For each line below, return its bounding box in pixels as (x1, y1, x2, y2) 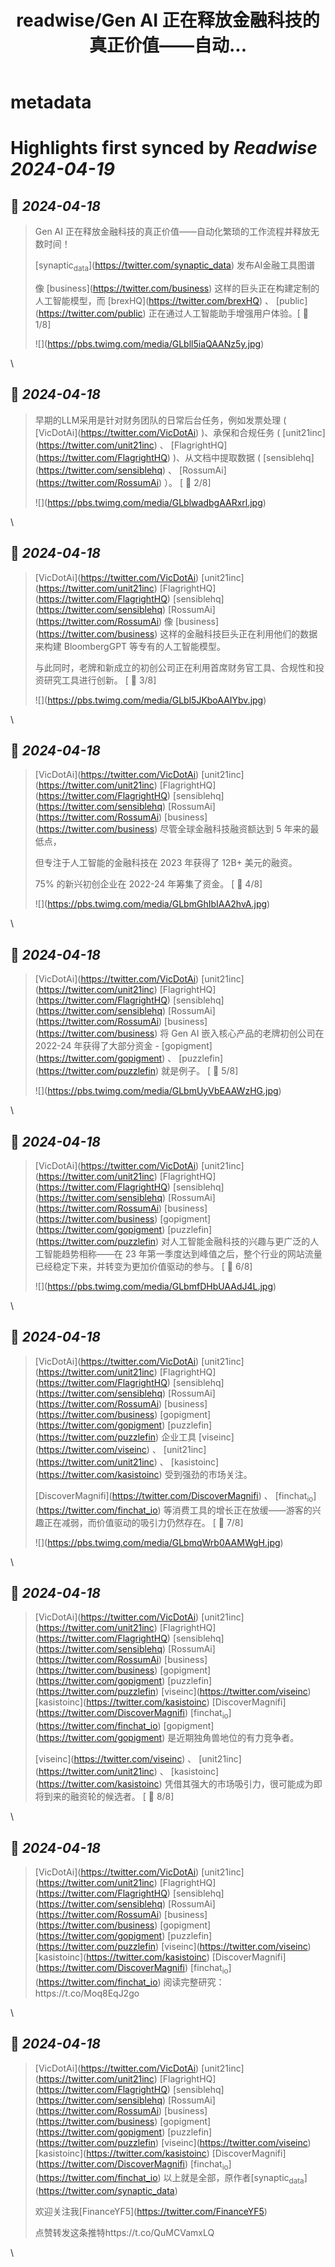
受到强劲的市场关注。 (164, 1468, 253, 1480)
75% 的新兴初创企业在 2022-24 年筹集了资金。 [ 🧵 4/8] (34, 878, 263, 890)
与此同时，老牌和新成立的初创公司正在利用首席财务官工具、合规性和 (34, 661, 316, 673)
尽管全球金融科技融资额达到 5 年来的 (159, 823, 311, 835)
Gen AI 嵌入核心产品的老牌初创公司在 (171, 1027, 325, 1040)
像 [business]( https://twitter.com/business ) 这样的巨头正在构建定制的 (34, 282, 320, 294)
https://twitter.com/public (38, 307, 143, 319)
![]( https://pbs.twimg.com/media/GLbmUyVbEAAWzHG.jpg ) (34, 1085, 282, 1097)
